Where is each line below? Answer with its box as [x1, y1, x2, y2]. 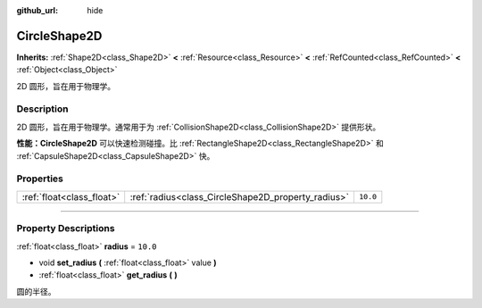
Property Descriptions [16, 222, 115, 235]
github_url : [16, 5, 58, 15]
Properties [16, 172, 64, 185]
